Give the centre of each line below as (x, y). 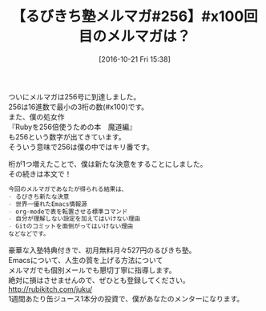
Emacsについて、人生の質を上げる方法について (86, 261)
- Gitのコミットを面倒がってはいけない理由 (71, 226)
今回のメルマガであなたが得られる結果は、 (68, 189)
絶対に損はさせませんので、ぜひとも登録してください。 (99, 281)
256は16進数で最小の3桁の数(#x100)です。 (79, 107)
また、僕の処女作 (36, 116)
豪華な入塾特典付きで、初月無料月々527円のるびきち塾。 (102, 250)
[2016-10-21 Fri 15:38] (135, 59)
